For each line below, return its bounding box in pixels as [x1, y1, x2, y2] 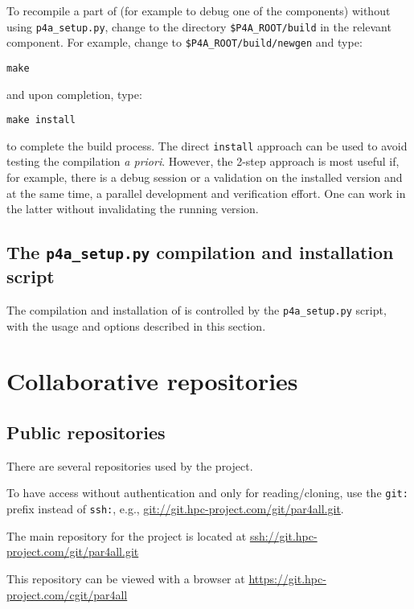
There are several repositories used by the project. [6, 457, 253, 474]
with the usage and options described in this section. [6, 317, 266, 334]
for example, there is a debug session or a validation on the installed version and [6, 169, 403, 186]
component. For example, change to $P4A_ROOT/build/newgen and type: [6, 34, 363, 51]
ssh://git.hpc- [249, 527, 318, 544]
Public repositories [6, 420, 166, 445]
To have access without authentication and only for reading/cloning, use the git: [6, 484, 408, 501]
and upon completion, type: [6, 85, 142, 102]
